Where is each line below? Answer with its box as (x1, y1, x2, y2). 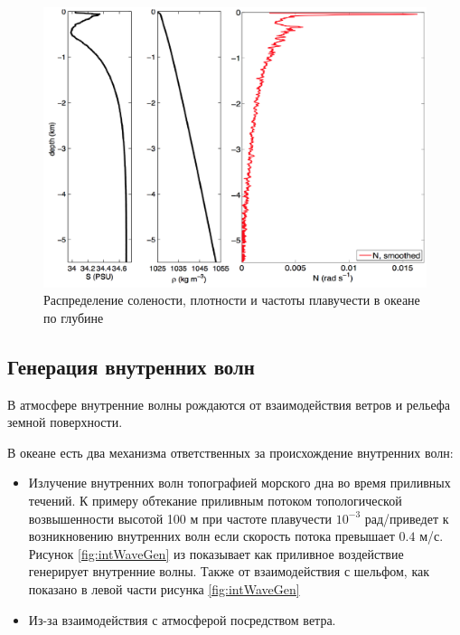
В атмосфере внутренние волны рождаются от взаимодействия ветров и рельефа (7, 394, 451, 413)
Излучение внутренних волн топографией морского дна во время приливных (28, 473, 451, 492)
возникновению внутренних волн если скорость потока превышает (28, 526, 395, 545)
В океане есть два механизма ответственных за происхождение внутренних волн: (7, 442, 454, 461)
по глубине (43, 308, 104, 327)
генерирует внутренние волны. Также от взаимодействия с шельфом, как (28, 562, 430, 581)
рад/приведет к (364, 508, 449, 527)
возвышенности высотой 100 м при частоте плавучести (28, 508, 333, 527)
